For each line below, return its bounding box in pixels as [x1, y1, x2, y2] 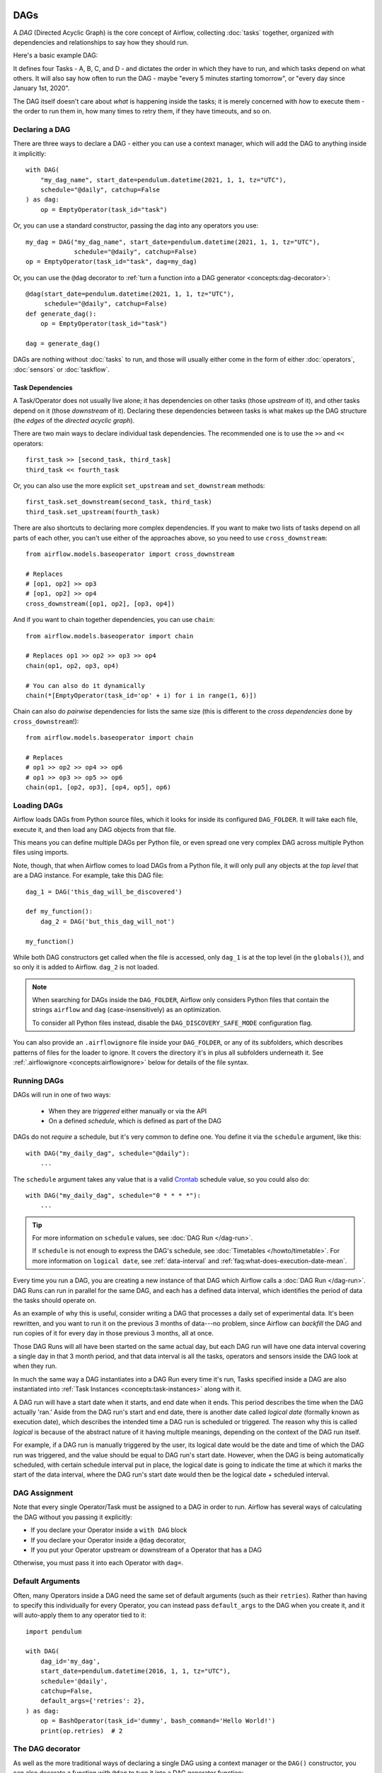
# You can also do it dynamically [25, 682, 145, 689]
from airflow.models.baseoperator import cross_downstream [25, 550, 235, 558]
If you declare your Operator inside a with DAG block [30, 1525, 187, 1535]
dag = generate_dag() [25, 340, 100, 348]
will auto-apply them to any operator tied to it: [13, 1611, 146, 1620]
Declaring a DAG [13, 125, 71, 135]
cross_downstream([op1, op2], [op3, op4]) [25, 599, 175, 608]
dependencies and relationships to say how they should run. [13, 38, 189, 46]
